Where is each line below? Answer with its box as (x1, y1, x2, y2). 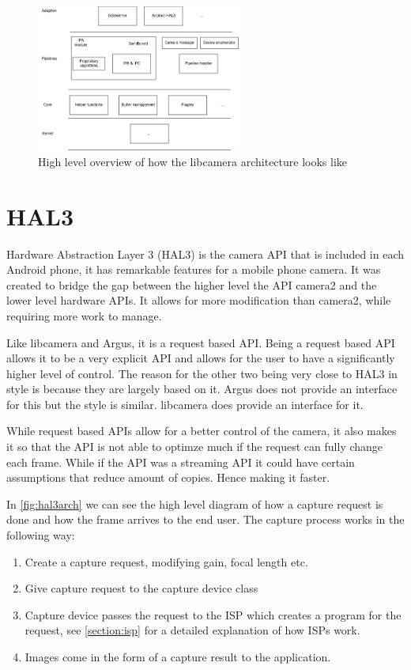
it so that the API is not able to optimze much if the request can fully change (6, 438, 383, 455)
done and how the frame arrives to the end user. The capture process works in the (6, 511, 405, 528)
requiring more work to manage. (6, 307, 162, 324)
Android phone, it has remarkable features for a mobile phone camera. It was (6, 261, 381, 278)
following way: (6, 527, 75, 543)
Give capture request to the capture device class (25, 580, 258, 596)
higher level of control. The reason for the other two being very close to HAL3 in (6, 365, 398, 381)
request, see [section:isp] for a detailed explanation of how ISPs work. (25, 622, 360, 638)
